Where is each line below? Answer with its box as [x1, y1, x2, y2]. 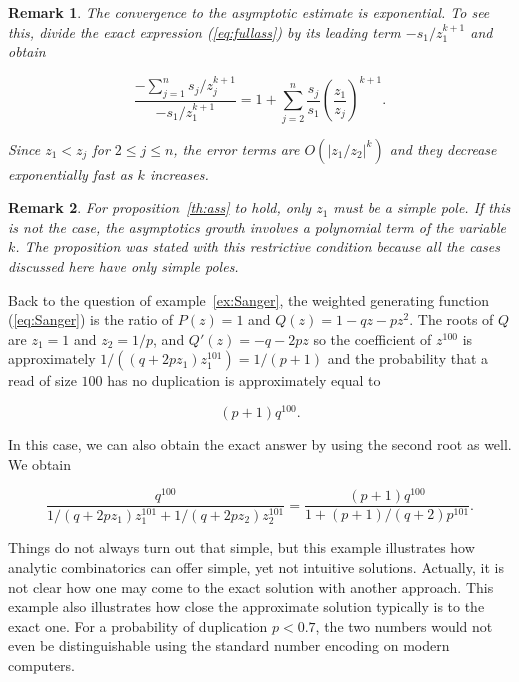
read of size [8, 370, 77, 391]
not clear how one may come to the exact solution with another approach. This [8, 576, 494, 597]
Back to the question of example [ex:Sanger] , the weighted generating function [8, 289, 490, 310]
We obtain [8, 453, 72, 474]
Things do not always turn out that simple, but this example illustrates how [8, 537, 475, 558]
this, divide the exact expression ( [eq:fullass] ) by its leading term [8, 21, 401, 42]
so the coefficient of [313, 328, 432, 349]
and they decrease [389, 138, 497, 159]
